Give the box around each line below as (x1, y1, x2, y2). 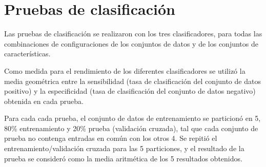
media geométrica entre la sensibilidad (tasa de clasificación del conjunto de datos (4, 75, 261, 86)
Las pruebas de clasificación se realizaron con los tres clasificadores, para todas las (4, 28, 262, 39)
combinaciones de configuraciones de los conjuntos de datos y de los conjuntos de (4, 38, 258, 49)
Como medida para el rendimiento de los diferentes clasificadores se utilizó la (4, 65, 245, 76)
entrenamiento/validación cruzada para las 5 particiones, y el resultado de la (4, 143, 244, 154)
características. (4, 48, 51, 59)
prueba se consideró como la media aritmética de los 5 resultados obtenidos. (4, 153, 242, 163)
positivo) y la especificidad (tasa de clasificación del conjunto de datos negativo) (4, 86, 256, 96)
